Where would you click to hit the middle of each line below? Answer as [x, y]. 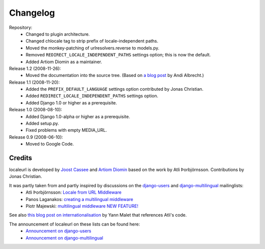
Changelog [32, 13]
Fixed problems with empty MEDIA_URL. [66, 130]
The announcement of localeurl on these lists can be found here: [74, 224]
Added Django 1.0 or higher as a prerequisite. [71, 102]
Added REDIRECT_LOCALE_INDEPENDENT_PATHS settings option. [92, 96]
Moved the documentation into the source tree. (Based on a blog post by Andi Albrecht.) [115, 75]
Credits [21, 158]
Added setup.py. [42, 124]
